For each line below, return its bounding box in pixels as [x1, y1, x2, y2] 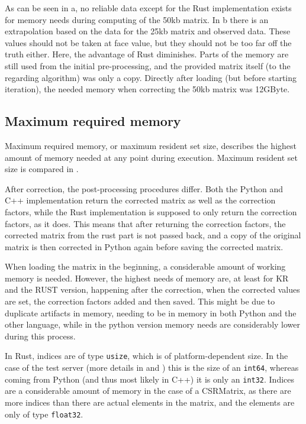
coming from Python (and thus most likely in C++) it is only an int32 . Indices [5, 373, 295, 385]
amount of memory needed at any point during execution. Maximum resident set [5, 151, 298, 163]
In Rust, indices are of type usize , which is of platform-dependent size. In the [5, 349, 288, 362]
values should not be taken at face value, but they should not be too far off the [5, 36, 292, 48]
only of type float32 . [5, 407, 83, 420]
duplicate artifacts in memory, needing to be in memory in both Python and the [5, 306, 297, 319]
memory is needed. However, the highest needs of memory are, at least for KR [5, 271, 289, 284]
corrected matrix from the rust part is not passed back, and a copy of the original [5, 229, 301, 241]
